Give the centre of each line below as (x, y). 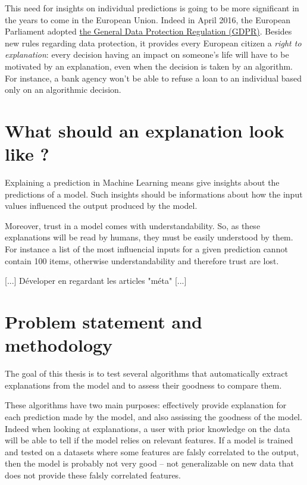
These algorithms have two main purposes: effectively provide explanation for (146, 405)
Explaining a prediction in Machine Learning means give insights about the (142, 182)
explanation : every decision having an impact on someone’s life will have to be (147, 54)
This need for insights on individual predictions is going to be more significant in (152, 8)
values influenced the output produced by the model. (101, 206)
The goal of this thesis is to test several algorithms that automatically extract (147, 373)
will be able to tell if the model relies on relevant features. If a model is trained (149, 440)
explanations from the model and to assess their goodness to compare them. (143, 385)
